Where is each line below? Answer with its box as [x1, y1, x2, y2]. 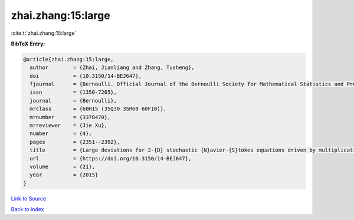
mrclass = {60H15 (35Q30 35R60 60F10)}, [29, 106, 167, 112]
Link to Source [11, 195, 47, 202]
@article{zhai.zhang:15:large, [23, 56, 114, 63]
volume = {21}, [29, 163, 96, 170]
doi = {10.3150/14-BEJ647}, [29, 73, 142, 79]
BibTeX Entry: [11, 40, 45, 47]
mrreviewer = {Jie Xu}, [29, 122, 108, 129]
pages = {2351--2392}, [29, 139, 120, 145]
